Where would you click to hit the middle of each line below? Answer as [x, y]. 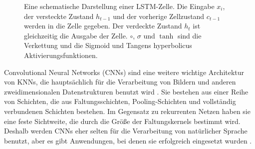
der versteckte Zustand [59, 16]
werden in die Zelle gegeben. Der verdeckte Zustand [103, 26]
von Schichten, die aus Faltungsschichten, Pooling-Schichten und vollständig [120, 101]
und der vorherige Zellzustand [159, 16]
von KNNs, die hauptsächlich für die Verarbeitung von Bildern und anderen [120, 82]
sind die [189, 35]
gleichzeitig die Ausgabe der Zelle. [76, 35]
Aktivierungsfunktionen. [61, 55]
